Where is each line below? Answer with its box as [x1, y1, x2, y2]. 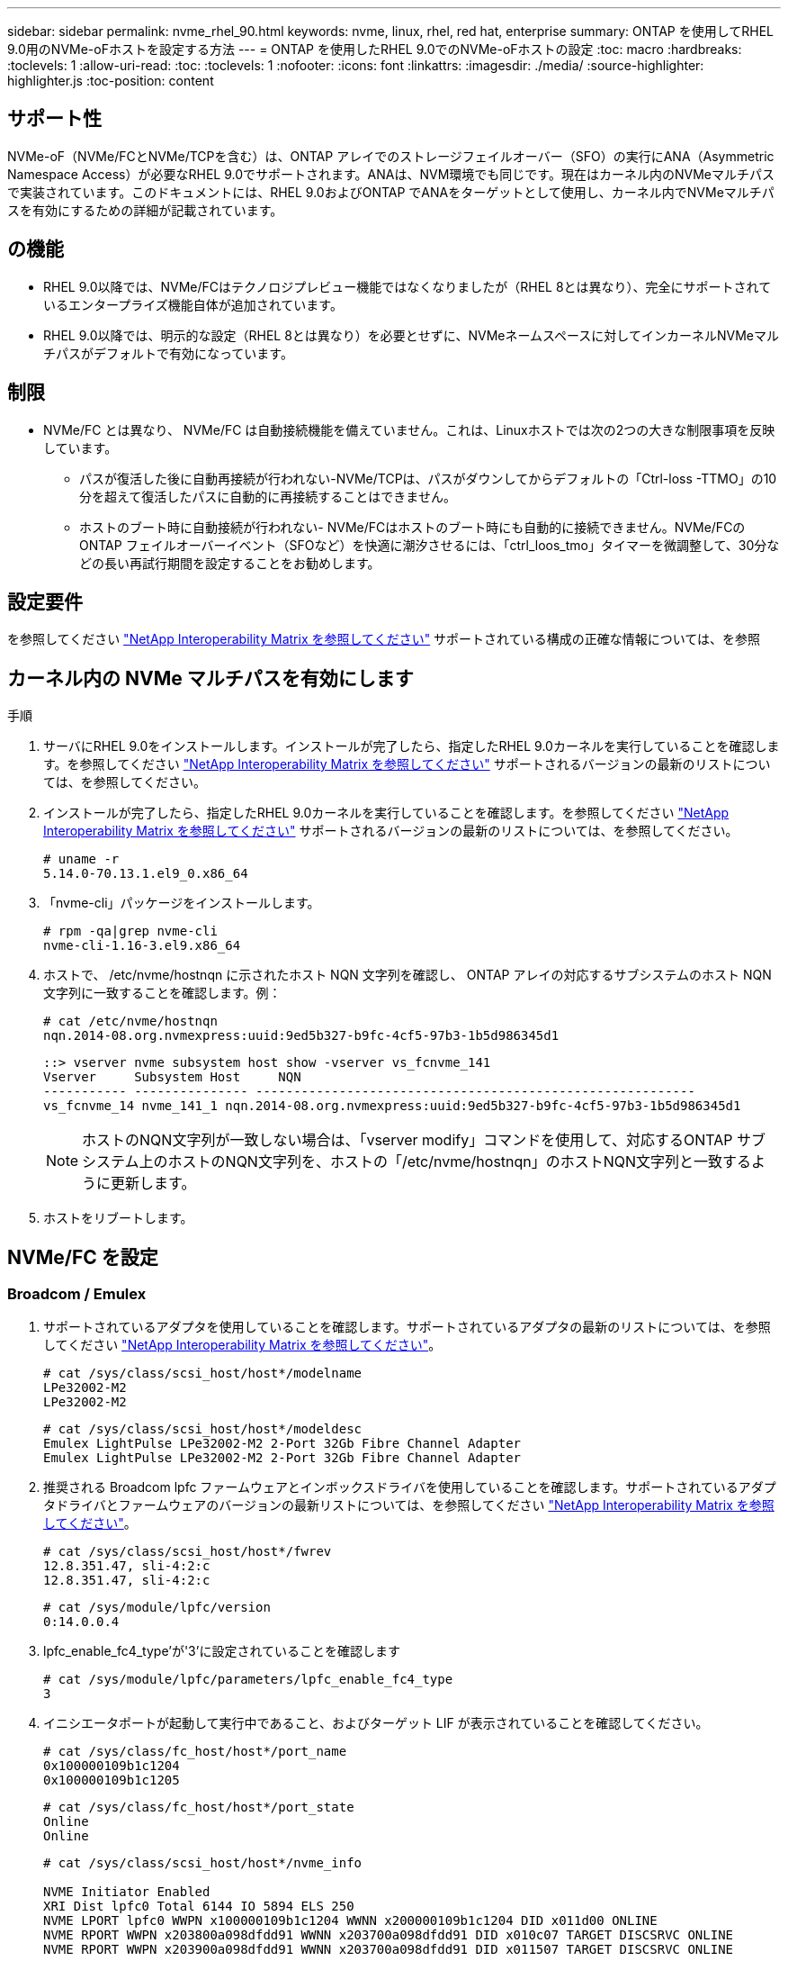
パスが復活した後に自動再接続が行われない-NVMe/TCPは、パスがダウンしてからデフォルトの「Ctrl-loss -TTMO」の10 [79, 470, 777, 486]
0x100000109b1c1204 [43, 1758, 180, 1774]
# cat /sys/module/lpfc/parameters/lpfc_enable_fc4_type [43, 1672, 453, 1687]
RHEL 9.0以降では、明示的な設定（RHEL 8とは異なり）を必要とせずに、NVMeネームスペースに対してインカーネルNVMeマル [43, 327, 779, 343]
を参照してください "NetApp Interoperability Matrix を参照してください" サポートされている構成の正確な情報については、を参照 [7, 631, 760, 647]
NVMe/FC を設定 [7, 1245, 158, 1269]
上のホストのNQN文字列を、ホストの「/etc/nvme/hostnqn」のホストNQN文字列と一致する [139, 1152, 752, 1171]
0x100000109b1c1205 [43, 1773, 180, 1788]
